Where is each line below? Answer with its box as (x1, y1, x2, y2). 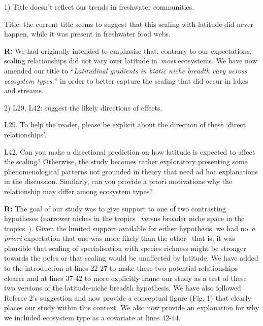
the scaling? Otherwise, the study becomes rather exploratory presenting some (4, 156, 248, 167)
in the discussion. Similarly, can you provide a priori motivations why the (4, 176, 232, 187)
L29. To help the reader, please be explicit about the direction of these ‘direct (4, 119, 246, 130)
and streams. (4, 85, 44, 96)
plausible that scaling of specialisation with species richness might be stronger (4, 242, 246, 253)
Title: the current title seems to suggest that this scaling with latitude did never (4, 18, 253, 29)
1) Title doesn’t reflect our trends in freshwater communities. (4, 2, 194, 12)
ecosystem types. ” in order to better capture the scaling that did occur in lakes (4, 75, 248, 86)
